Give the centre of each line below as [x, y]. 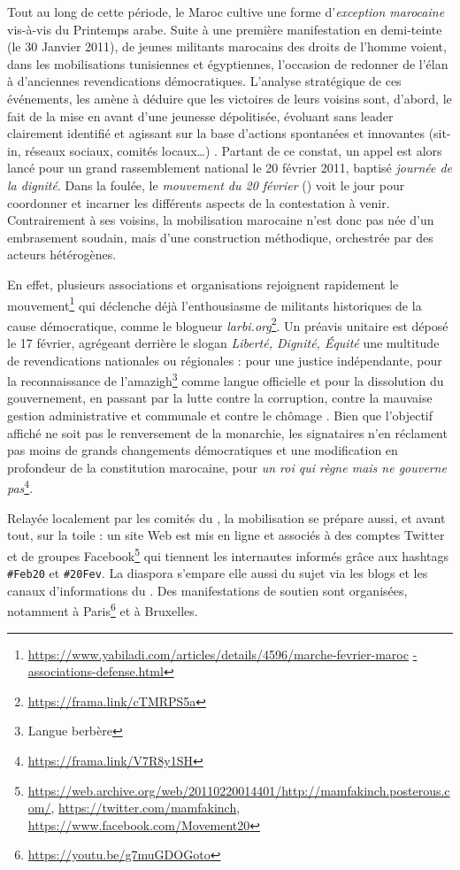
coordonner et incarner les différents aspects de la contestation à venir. [199, 202]
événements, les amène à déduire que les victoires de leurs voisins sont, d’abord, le [230, 98]
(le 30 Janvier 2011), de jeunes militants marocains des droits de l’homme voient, [227, 46]
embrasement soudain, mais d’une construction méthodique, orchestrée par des [220, 237]
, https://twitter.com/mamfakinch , [146, 808]
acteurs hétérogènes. [62, 254]
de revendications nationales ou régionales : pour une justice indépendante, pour [225, 360]
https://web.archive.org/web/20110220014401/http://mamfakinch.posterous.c [239, 790]
